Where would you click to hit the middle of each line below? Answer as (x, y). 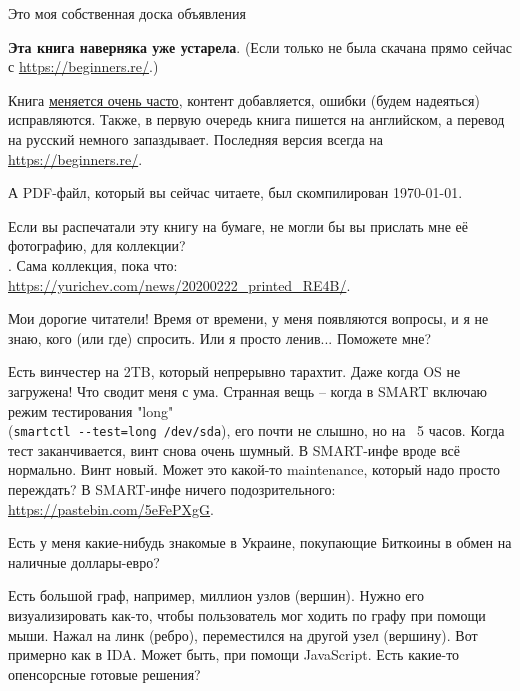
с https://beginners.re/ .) (83, 66)
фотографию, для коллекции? (97, 245)
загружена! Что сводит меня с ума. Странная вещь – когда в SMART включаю (248, 390)
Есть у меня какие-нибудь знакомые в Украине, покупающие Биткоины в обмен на (260, 542)
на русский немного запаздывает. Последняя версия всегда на (196, 138)
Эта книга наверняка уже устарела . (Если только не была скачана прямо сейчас (260, 46)
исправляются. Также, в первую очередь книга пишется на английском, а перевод (256, 119)
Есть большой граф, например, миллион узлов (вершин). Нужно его (216, 595)
